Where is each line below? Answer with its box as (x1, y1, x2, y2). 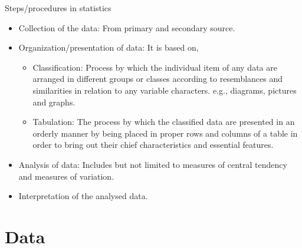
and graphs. (32, 95, 75, 108)
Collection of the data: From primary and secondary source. (18, 21, 235, 34)
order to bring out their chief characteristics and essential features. (32, 138, 274, 151)
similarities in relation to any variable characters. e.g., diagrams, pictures (32, 84, 297, 96)
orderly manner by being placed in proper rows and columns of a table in (32, 127, 298, 139)
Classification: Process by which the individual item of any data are (32, 61, 277, 73)
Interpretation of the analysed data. (18, 190, 148, 202)
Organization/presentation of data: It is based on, (18, 41, 199, 54)
